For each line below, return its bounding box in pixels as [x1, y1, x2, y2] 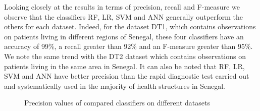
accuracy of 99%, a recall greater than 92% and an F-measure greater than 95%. [4, 41, 253, 51]
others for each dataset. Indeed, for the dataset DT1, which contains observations [4, 21, 256, 32]
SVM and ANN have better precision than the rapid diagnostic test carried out [4, 71, 249, 81]
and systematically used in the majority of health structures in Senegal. [4, 80, 226, 91]
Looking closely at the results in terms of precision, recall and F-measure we [4, 2, 240, 12]
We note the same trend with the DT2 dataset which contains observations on [4, 50, 246, 61]
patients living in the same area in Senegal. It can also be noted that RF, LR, [4, 61, 245, 71]
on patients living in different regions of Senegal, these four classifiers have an [4, 31, 244, 41]
